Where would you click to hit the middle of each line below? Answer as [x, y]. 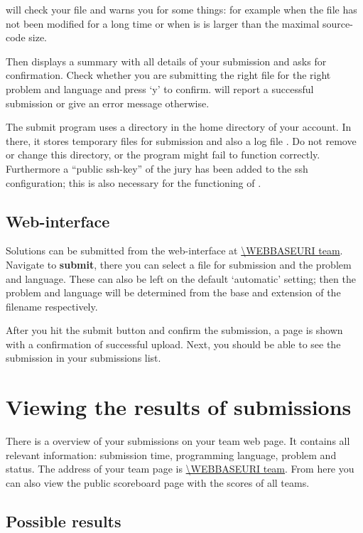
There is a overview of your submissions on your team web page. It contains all [178, 441]
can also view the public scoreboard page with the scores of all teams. [158, 482]
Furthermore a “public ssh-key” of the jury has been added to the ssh [157, 168]
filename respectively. [52, 306]
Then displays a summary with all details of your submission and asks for [166, 61]
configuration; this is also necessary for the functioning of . [134, 182]
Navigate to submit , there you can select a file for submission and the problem [179, 264]
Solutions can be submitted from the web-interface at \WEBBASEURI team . [174, 251]
